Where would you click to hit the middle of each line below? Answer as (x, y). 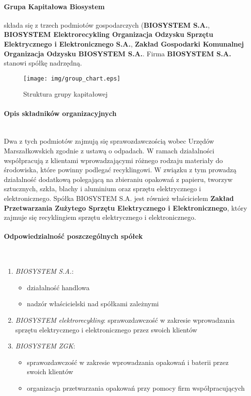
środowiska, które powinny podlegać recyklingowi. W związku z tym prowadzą (120, 170)
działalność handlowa (58, 287)
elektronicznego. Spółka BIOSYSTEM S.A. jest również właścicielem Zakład (119, 198)
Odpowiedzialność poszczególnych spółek (73, 236)
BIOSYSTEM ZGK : (45, 346)
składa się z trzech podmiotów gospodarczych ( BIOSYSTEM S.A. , (107, 25)
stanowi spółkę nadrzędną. (43, 63)
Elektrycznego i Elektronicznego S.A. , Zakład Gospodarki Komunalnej (124, 43)
